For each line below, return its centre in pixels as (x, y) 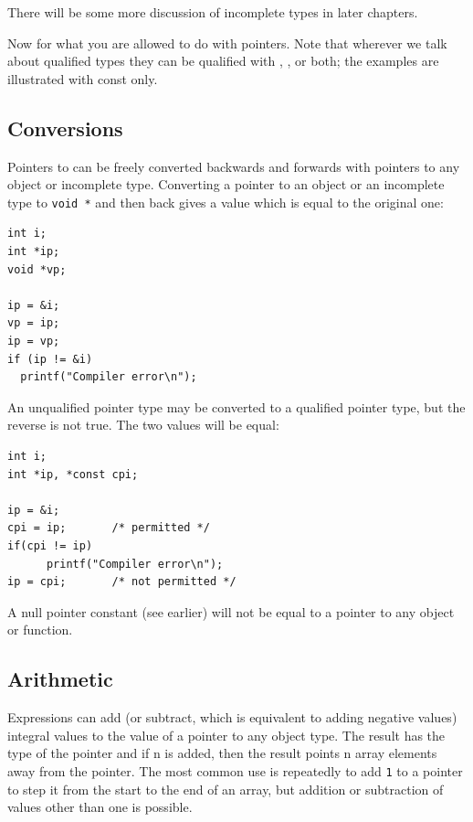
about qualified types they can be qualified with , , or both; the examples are (223, 61)
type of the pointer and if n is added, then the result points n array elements (222, 753)
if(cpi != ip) (50, 545)
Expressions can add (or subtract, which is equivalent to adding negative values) (232, 717)
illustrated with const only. (83, 78)
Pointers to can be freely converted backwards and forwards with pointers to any (234, 166)
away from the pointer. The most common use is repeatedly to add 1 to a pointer (235, 770)
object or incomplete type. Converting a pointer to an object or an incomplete (226, 184)
